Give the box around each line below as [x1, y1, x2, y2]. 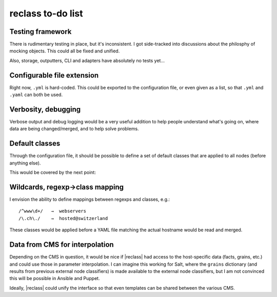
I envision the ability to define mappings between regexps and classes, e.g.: [9, 196, 170, 202]
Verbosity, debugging [9, 105, 81, 114]
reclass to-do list [9, 8, 83, 19]
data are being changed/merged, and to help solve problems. [9, 126, 139, 132]
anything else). [9, 160, 41, 166]
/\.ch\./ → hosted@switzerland [18, 215, 108, 221]
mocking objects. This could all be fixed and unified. [9, 48, 120, 54]
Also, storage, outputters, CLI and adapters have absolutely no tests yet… [9, 57, 165, 64]
